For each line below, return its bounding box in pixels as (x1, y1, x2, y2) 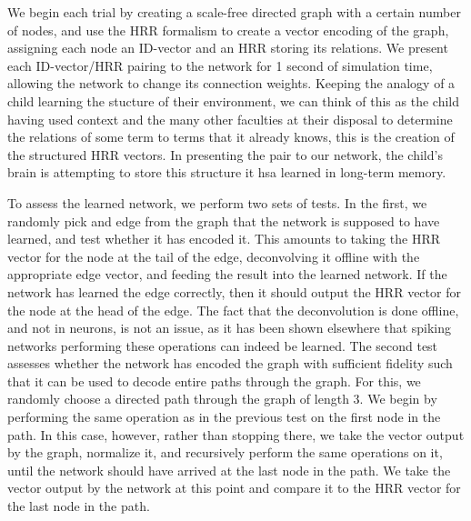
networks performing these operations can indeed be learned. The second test (7, 336, 438, 355)
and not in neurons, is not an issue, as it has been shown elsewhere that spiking (7, 318, 452, 337)
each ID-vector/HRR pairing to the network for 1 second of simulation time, (7, 55, 433, 75)
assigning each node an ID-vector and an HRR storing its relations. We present (7, 38, 448, 57)
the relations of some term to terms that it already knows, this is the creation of (7, 127, 455, 146)
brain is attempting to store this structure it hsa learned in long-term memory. (7, 163, 446, 182)
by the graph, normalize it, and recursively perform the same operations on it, (7, 443, 443, 462)
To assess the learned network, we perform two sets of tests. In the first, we (7, 193, 427, 212)
